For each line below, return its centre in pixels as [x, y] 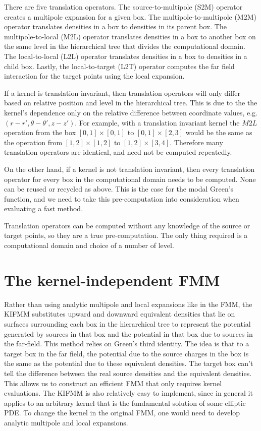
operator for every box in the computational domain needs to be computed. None [130, 179]
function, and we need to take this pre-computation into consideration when [122, 198]
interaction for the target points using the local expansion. [94, 76]
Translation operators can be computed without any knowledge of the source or [127, 225]
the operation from [33, 142]
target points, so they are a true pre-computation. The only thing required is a [126, 235]
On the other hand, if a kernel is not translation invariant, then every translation [129, 169]
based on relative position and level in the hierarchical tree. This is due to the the [131, 103]
